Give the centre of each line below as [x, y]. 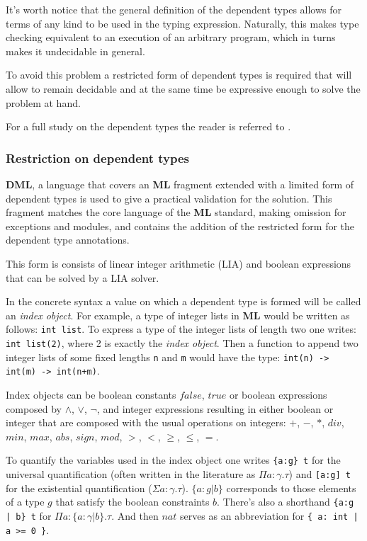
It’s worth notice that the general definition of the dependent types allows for [174, 9]
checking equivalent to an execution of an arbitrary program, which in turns [171, 37]
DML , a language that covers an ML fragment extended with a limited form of [180, 184]
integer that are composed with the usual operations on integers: [146, 422]
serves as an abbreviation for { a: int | [269, 515]
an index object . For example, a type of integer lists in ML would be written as [178, 315]
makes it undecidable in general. [75, 51]
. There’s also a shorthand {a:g [286, 502]
